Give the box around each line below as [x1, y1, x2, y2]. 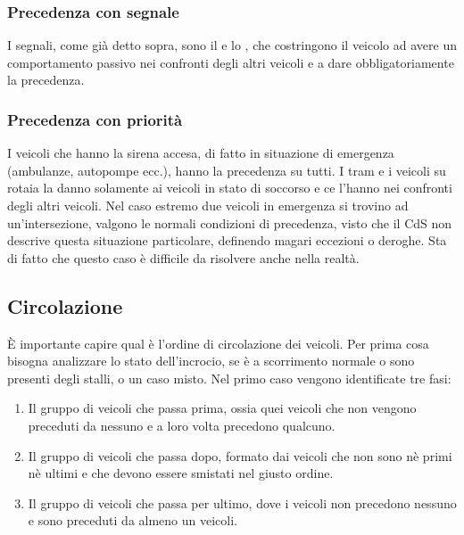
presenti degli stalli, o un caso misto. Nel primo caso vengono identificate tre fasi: [7, 368, 452, 387]
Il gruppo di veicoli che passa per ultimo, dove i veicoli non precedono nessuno [28, 493, 457, 512]
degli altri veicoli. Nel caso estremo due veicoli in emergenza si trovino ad [7, 196, 409, 214]
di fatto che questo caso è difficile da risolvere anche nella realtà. [7, 248, 360, 267]
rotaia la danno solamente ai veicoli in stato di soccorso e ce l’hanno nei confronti [7, 178, 452, 197]
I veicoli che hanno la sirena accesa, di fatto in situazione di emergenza [7, 144, 394, 162]
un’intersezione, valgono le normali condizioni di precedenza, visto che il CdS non [7, 213, 452, 232]
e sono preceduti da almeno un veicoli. [28, 511, 238, 530]
